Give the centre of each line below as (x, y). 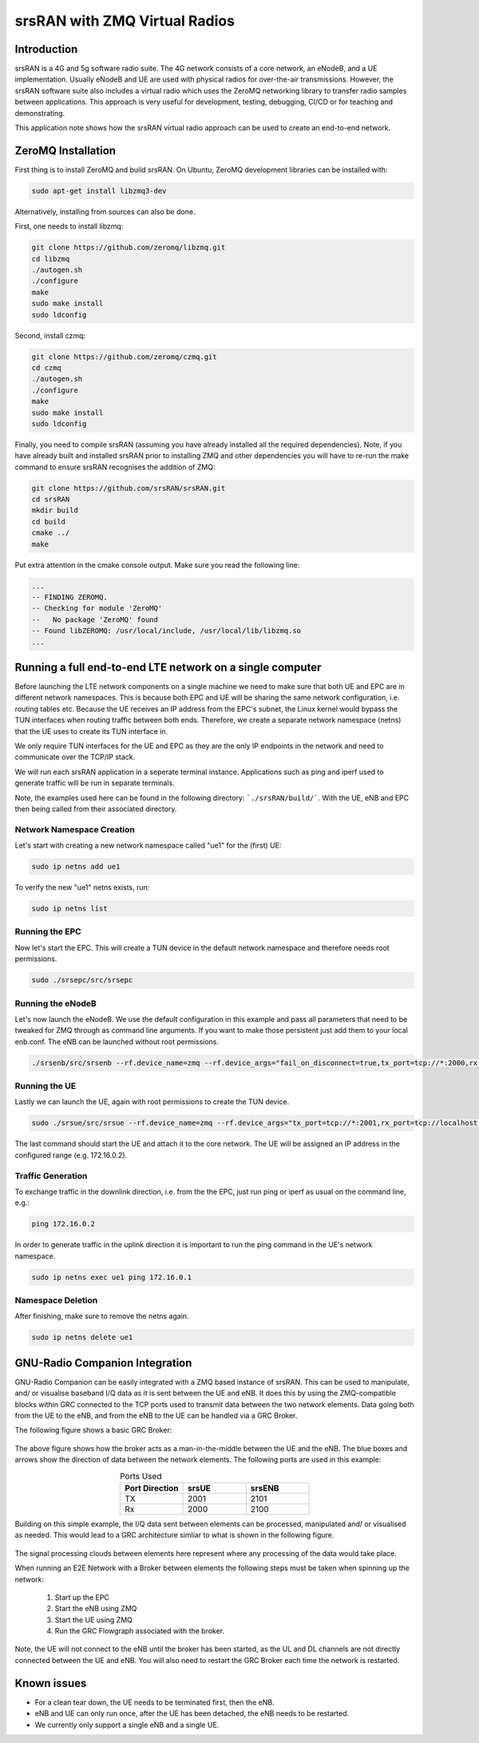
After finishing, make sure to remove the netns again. (102, 1316)
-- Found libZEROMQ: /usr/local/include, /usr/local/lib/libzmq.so (166, 631)
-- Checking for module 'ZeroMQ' (97, 608)
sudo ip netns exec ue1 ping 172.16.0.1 (111, 1277)
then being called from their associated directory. (96, 808)
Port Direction (152, 1488)
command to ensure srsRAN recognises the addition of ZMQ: (115, 467)
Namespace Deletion (56, 1300)
